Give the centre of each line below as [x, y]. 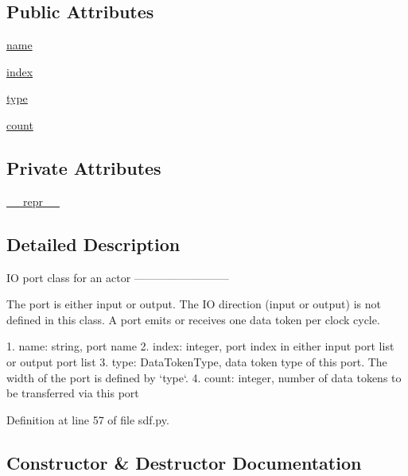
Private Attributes [84, 167]
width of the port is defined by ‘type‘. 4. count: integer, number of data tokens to [204, 377]
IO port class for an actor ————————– [118, 277]
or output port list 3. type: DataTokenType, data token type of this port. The [197, 361]
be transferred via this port [73, 393]
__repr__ [33, 201]
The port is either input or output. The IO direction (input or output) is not [194, 304]
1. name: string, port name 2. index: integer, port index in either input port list [200, 346]
